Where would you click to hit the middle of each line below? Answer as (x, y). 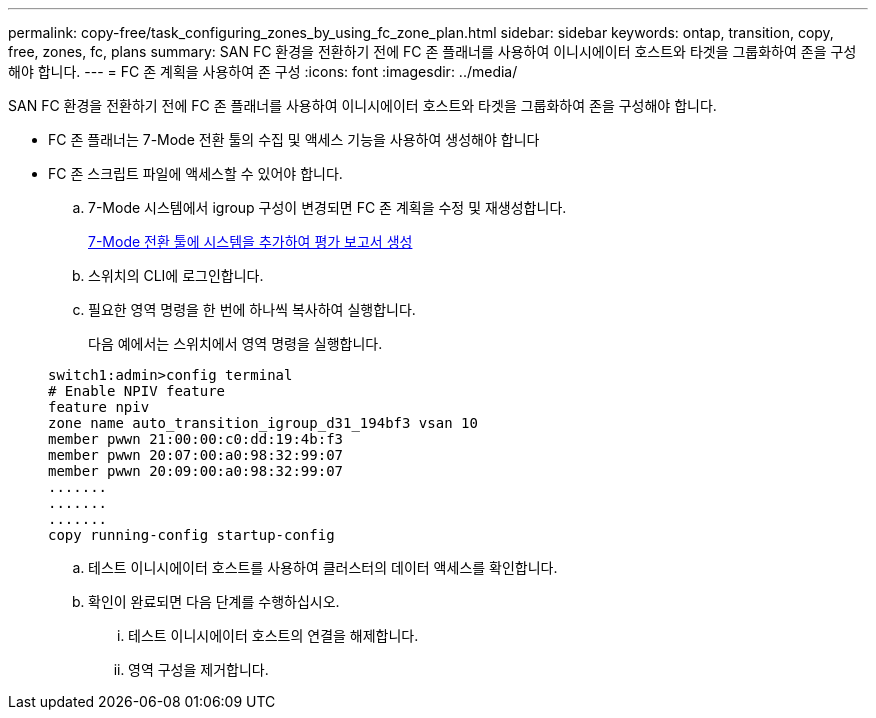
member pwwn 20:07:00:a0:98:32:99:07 (196, 455)
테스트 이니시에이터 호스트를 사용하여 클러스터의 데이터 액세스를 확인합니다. (323, 567)
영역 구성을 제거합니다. (198, 669)
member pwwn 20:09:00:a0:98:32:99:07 (196, 471)
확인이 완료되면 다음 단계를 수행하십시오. (214, 601)
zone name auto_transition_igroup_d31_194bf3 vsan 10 (263, 423)
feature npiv (99, 407)
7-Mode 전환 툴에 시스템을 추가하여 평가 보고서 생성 (250, 241)
